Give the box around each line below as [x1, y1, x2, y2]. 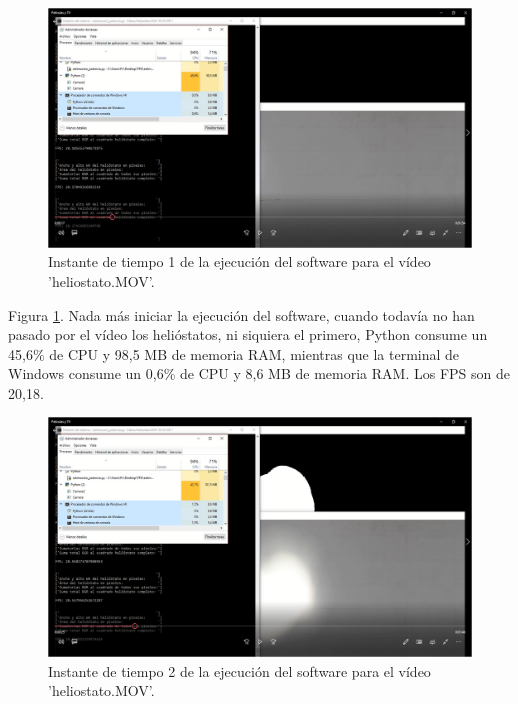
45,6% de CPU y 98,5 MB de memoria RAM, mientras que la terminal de [8, 343, 460, 364]
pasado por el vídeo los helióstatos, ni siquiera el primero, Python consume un [8, 324, 488, 345]
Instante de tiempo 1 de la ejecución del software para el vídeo [48, 251, 431, 272]
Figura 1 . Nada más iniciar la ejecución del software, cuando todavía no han [8, 304, 475, 325]
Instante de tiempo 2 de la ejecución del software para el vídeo [48, 660, 431, 681]
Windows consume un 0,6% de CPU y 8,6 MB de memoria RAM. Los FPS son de [8, 363, 510, 384]
